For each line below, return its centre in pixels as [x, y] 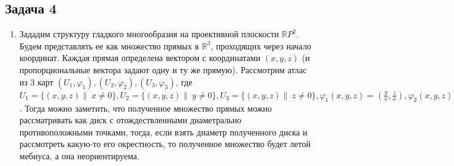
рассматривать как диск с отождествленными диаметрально [130, 120]
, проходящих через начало [261, 45]
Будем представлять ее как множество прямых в [109, 45]
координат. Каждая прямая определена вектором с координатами [140, 58]
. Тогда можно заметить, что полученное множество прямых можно [146, 108]
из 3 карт [36, 81]
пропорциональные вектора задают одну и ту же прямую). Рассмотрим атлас [163, 69]
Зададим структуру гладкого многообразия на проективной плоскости [149, 34]
